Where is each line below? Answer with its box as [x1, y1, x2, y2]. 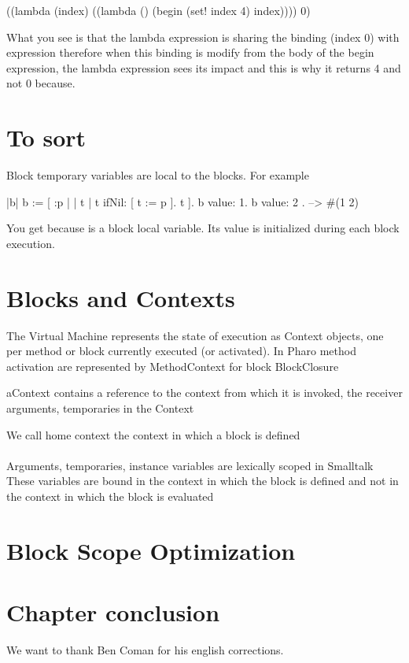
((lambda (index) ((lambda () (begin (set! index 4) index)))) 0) [6, 2, 311, 18]
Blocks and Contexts [6, 281, 235, 313]
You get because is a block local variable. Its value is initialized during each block [6, 220, 400, 236]
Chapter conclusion [6, 596, 220, 628]
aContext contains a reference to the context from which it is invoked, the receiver [6, 384, 403, 401]
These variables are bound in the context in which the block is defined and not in [6, 472, 399, 489]
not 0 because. [6, 75, 76, 91]
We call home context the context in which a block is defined [6, 426, 300, 443]
